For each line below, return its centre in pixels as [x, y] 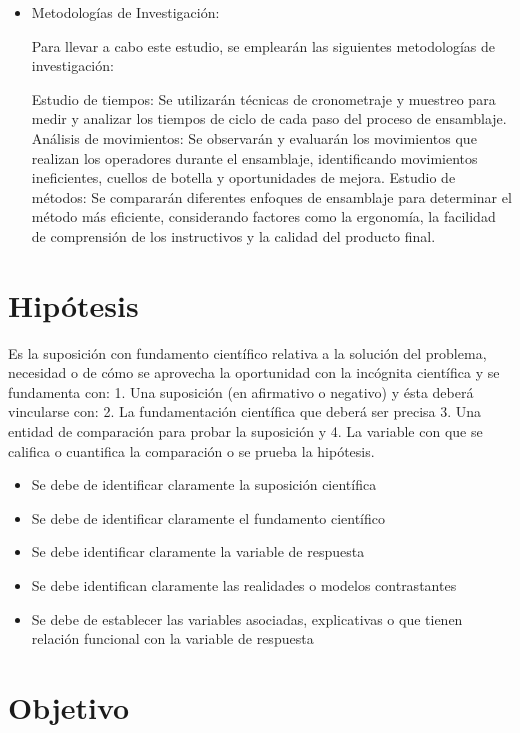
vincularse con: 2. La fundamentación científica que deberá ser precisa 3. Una [245, 411]
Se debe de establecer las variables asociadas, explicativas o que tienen [247, 618]
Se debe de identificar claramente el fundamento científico [208, 517]
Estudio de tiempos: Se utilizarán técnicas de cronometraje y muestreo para [263, 98]
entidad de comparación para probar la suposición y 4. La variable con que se [245, 431]
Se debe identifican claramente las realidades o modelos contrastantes [244, 585]
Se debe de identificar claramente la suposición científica [204, 484]
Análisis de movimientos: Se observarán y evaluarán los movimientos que [254, 137]
